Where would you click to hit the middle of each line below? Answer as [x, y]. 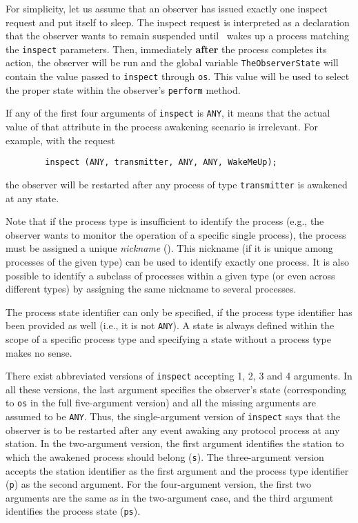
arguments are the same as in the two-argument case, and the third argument [170, 497]
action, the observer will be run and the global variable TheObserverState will [172, 62]
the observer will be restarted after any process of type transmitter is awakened [177, 184]
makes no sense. [39, 352]
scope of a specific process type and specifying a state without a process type [168, 338]
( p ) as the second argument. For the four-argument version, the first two [159, 484]
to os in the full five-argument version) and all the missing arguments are [161, 403]
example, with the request [60, 140]
